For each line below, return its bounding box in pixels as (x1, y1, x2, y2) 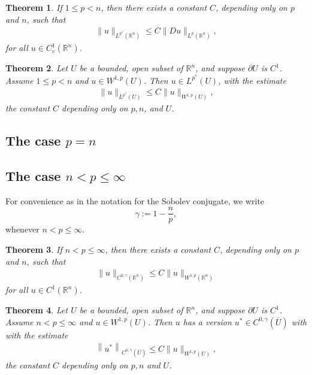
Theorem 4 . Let (5, 304, 68, 316)
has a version (183, 315, 232, 328)
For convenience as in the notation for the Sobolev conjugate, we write (5, 194, 265, 207)
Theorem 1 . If (5, 1, 62, 13)
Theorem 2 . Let (5, 62, 68, 74)
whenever (5, 223, 40, 235)
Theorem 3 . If (5, 243, 62, 256)
